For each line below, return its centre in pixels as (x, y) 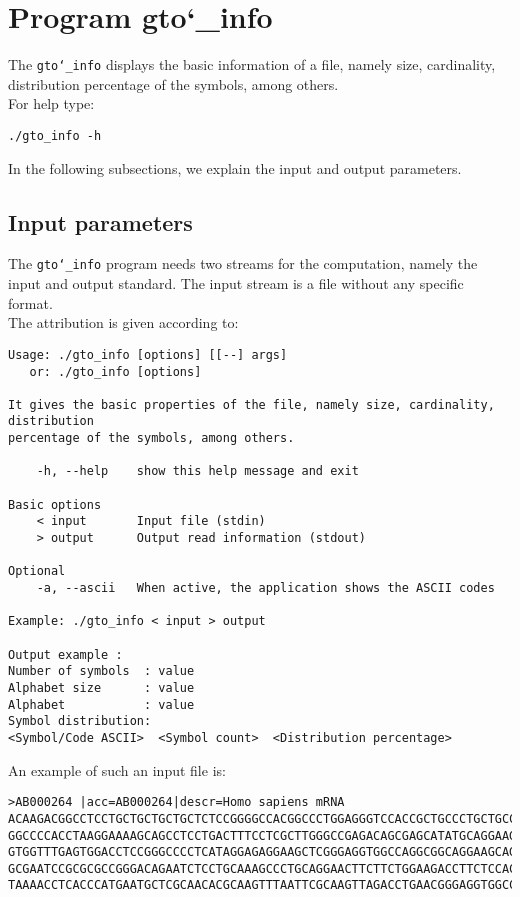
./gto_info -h (55, 135)
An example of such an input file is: (117, 769)
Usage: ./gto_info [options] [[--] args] (148, 354)
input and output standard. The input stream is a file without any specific (236, 283)
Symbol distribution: (80, 721)
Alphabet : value (101, 704)
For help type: (51, 103)
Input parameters (100, 221)
